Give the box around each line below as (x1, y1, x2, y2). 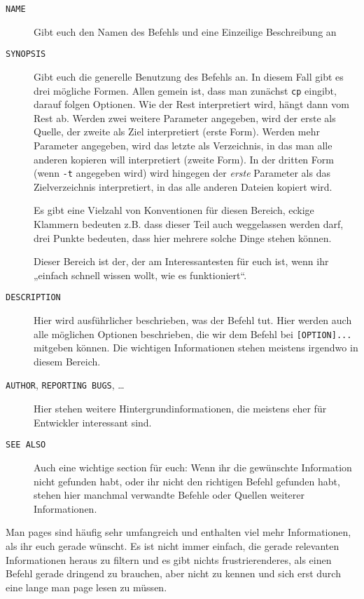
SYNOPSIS (6, 49, 46, 60)
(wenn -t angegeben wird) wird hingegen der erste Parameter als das (34, 166, 330, 180)
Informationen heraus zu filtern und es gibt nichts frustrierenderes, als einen (6, 552, 332, 567)
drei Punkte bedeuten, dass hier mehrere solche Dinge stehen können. (34, 230, 332, 245)
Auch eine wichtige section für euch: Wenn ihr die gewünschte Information (34, 459, 352, 474)
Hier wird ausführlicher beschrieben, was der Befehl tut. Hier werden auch (34, 313, 352, 327)
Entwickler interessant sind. (34, 415, 152, 429)
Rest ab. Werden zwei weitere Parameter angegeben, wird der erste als (34, 110, 336, 125)
